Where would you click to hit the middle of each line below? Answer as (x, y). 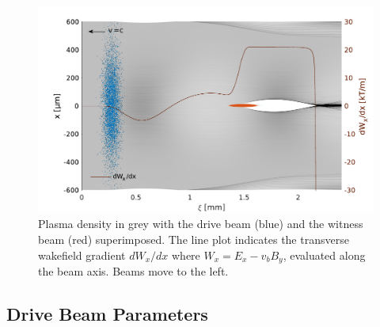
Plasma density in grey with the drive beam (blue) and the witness (201, 224)
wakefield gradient (82, 255)
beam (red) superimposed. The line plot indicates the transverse (194, 239)
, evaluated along (324, 255)
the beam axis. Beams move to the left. (133, 271)
